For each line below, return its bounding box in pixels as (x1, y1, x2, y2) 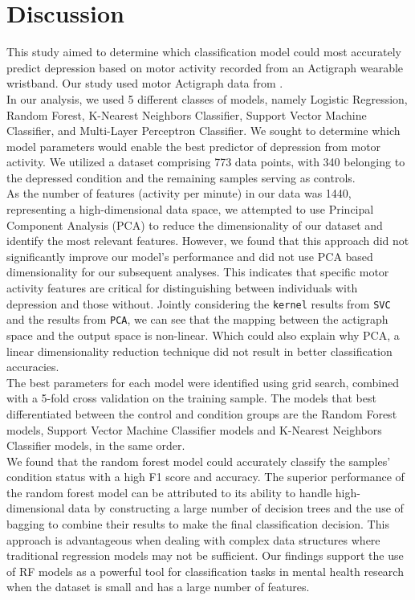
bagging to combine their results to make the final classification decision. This (6, 516, 389, 533)
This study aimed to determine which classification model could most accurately (6, 43, 401, 60)
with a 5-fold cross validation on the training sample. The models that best (6, 390, 376, 406)
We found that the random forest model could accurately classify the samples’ (6, 452, 391, 469)
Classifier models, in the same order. (6, 437, 185, 454)
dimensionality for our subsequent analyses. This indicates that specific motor (6, 263, 389, 280)
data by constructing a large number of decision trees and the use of (68, 500, 404, 516)
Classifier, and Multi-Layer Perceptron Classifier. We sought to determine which (6, 122, 401, 139)
